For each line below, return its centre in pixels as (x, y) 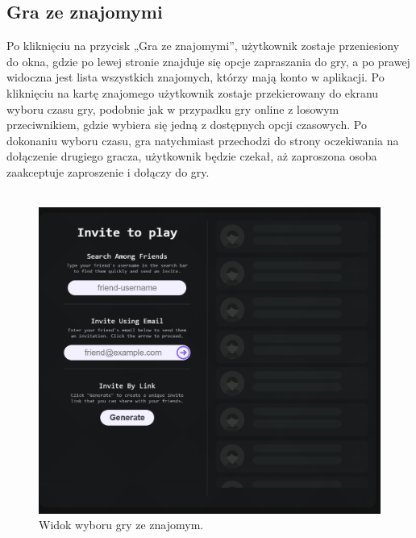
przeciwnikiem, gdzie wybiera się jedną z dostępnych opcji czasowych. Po (187, 125)
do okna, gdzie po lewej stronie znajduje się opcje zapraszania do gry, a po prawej (208, 61)
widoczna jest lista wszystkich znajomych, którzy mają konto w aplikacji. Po (196, 77)
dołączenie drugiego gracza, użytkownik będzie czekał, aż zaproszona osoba (192, 156)
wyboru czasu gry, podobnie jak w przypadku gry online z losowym (173, 108)
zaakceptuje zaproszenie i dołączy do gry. (108, 171)
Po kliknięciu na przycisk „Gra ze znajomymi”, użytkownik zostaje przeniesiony (203, 46)
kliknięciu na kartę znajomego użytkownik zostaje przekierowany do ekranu (193, 92)
